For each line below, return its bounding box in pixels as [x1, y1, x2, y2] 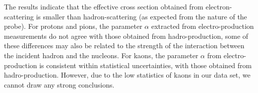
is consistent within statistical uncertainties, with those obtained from [39, 60, 252, 70]
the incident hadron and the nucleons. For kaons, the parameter [4, 50, 198, 60]
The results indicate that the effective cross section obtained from [4, 1, 203, 11]
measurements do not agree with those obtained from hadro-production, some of [4, 30, 249, 41]
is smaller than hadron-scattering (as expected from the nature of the [36, 11, 247, 21]
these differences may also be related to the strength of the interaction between [4, 40, 245, 51]
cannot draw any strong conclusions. [4, 79, 115, 90]
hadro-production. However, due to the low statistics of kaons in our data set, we [4, 70, 251, 80]
